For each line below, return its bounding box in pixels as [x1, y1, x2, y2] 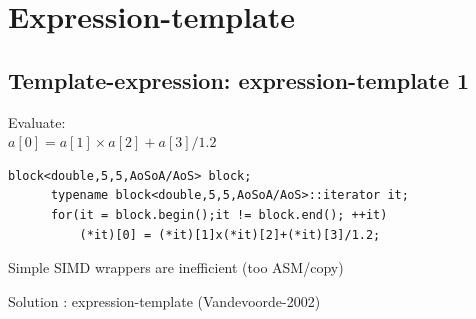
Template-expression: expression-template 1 [8, 64, 470, 95]
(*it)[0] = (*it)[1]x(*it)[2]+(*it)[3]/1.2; [79, 227, 381, 242]
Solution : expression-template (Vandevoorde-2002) [8, 290, 321, 311]
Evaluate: [8, 111, 66, 132]
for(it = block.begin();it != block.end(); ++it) [50, 207, 388, 222]
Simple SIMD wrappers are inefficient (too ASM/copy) [8, 257, 344, 278]
